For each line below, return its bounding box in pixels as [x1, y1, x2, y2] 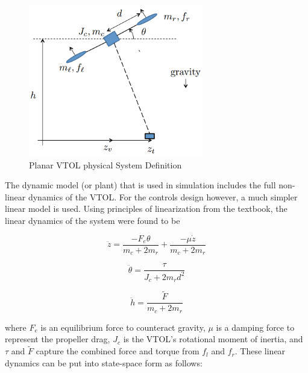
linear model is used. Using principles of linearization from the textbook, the [5, 202, 288, 215]
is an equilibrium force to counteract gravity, [40, 320, 206, 333]
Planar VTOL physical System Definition [29, 158, 182, 171]
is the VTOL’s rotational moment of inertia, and [123, 333, 303, 345]
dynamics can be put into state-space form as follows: [5, 356, 203, 369]
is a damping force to [216, 320, 295, 333]
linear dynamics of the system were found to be [5, 214, 180, 226]
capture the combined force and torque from [36, 345, 200, 357]
